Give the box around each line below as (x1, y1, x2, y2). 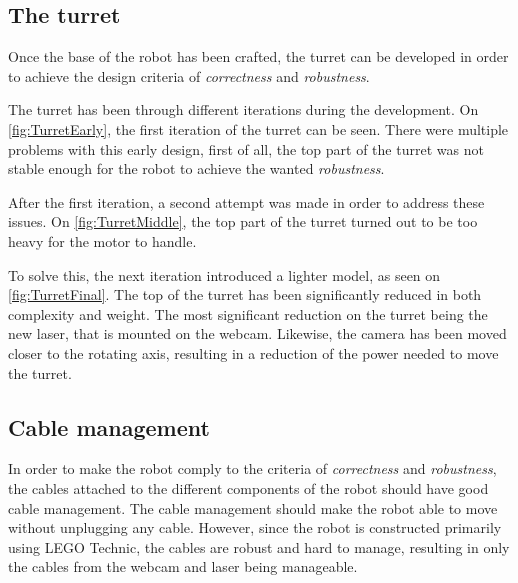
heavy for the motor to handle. (8, 230, 197, 251)
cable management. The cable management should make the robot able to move (8, 497, 498, 518)
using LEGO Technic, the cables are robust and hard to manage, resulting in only (8, 536, 510, 557)
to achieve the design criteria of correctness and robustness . (8, 65, 370, 86)
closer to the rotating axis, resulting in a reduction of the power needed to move (8, 342, 499, 363)
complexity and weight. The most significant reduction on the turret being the (8, 303, 488, 324)
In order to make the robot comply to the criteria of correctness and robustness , (8, 458, 497, 479)
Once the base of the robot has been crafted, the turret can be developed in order (8, 46, 509, 67)
